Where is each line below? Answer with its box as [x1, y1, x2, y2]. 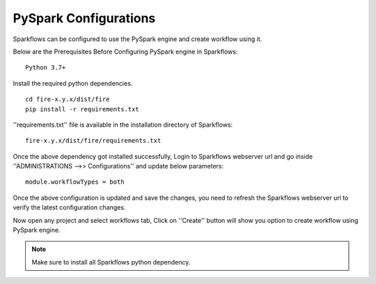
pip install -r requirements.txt [25, 105, 139, 113]
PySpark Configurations [13, 10, 156, 26]
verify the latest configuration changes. [13, 203, 126, 212]
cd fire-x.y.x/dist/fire [25, 95, 110, 104]
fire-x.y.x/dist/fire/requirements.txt [25, 136, 162, 145]
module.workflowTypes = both [25, 178, 125, 186]
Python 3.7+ [25, 63, 66, 72]
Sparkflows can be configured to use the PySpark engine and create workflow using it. [13, 35, 263, 43]
